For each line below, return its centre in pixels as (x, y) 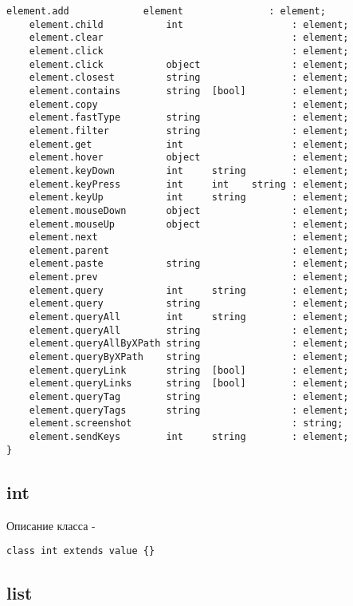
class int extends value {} (81, 551)
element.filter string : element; (189, 131)
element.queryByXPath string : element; (189, 357)
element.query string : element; (189, 304)
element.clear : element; (189, 38)
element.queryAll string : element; (189, 330)
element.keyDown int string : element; (189, 170)
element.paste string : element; (189, 264)
